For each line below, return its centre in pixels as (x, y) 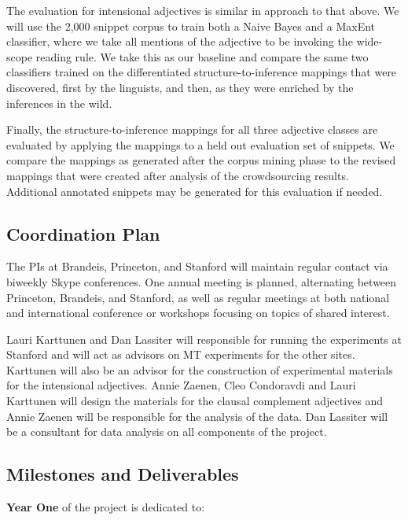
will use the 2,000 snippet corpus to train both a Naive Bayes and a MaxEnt (191, 26)
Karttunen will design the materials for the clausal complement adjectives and (195, 401)
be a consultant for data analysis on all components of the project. (167, 431)
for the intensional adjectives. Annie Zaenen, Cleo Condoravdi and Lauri (181, 385)
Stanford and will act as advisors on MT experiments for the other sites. (181, 354)
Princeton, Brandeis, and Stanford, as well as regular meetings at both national (198, 297)
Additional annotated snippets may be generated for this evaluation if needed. (195, 191)
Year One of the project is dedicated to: (106, 507)
